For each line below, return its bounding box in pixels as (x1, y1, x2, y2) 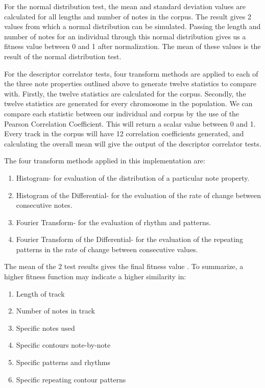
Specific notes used (16, 322, 75, 333)
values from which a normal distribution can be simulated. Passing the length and (4, 21, 261, 32)
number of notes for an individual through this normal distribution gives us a (4, 31, 246, 41)
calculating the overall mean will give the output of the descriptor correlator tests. (4, 138, 261, 149)
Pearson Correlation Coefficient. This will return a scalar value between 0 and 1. (4, 118, 256, 129)
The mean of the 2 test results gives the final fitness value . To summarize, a (4, 261, 244, 272)
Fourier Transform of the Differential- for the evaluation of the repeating (16, 234, 243, 245)
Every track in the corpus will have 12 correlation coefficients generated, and (4, 128, 244, 139)
